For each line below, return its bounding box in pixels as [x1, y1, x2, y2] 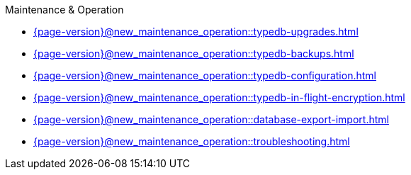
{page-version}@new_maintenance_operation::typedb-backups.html [33, 47, 354, 60]
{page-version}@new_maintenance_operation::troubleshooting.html [33, 135, 350, 147]
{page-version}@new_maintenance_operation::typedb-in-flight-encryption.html [33, 91, 405, 103]
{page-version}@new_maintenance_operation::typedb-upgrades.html [33, 26, 359, 38]
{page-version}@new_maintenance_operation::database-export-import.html [33, 113, 389, 125]
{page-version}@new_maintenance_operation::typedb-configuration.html [33, 69, 376, 81]
